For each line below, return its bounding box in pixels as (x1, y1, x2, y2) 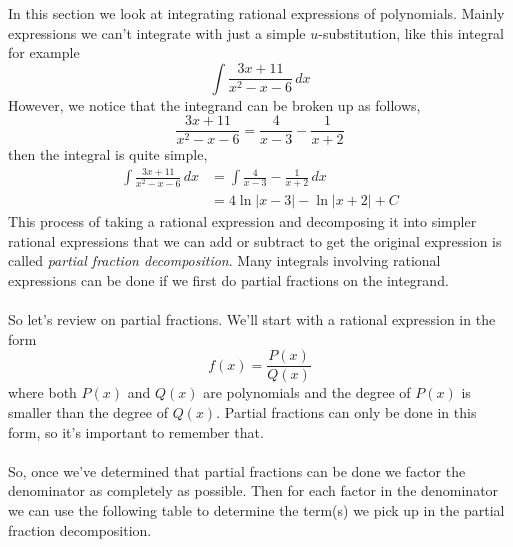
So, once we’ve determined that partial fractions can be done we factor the (8, 460, 466, 481)
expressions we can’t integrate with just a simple (8, 22, 306, 43)
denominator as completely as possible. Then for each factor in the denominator (8, 480, 499, 501)
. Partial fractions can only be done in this (216, 402, 477, 423)
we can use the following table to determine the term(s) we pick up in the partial (8, 500, 505, 521)
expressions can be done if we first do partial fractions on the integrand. (8, 270, 449, 291)
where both (8, 382, 77, 403)
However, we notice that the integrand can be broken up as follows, (8, 94, 421, 115)
